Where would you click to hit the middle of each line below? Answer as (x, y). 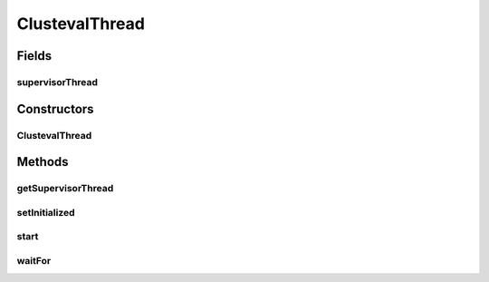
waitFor (34, 260)
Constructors (55, 109)
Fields (34, 56)
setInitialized (46, 212)
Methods (43, 162)
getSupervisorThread (65, 189)
